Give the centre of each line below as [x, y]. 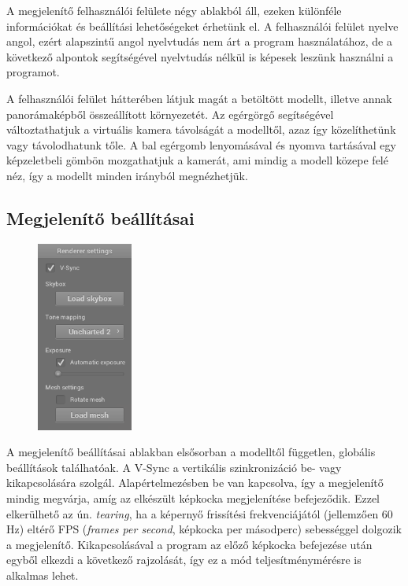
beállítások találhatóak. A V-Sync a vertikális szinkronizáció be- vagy [174, 467]
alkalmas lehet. [43, 575]
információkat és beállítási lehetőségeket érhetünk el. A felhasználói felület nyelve [202, 26]
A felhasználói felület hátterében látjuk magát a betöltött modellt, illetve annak [199, 98]
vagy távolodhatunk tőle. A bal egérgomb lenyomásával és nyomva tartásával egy [201, 144]
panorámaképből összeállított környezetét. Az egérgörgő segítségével [170, 114]
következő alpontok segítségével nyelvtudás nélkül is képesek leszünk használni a [200, 56]
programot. [33, 72]
